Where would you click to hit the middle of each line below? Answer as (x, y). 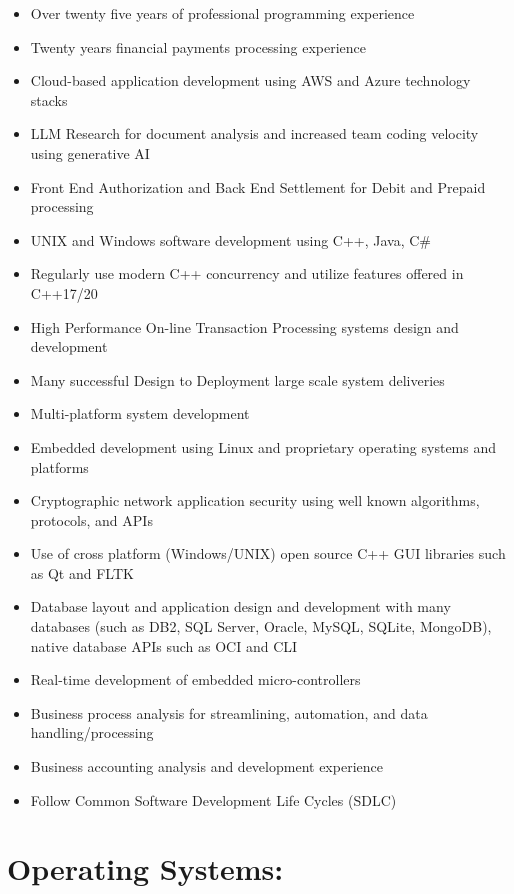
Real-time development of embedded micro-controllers (195, 679)
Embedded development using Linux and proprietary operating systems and (263, 446)
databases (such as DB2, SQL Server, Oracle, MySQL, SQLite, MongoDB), (261, 626)
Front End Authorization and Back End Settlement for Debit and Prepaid (258, 186)
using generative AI (90, 152)
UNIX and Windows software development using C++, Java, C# (231, 239)
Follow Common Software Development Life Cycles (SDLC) (213, 799)
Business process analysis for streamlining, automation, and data (229, 712)
